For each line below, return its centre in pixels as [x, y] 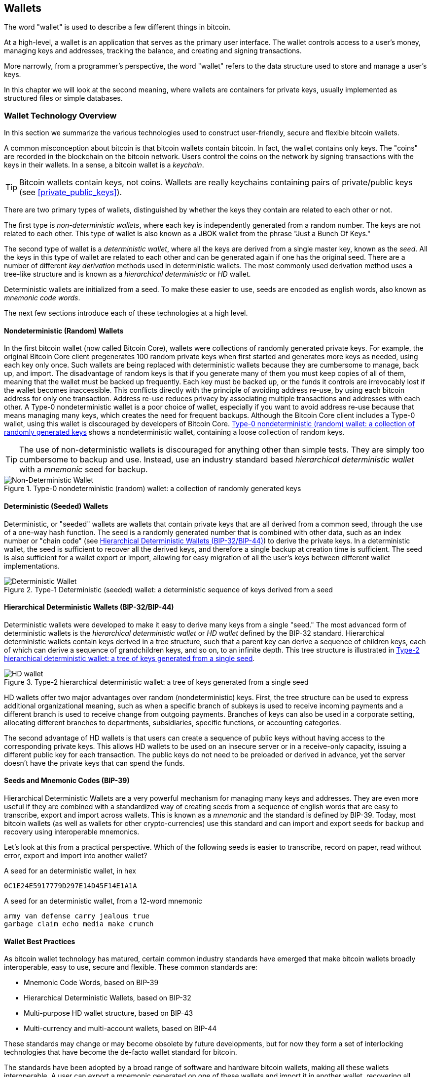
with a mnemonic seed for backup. [84, 470]
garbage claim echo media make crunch [79, 924]
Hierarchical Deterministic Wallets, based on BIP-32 [108, 998]
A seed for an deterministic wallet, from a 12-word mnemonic [103, 901]
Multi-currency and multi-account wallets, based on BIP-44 [120, 1029]
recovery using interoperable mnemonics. [72, 832]
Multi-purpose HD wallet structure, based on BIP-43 [108, 1013]
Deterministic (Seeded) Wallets [56, 506]
